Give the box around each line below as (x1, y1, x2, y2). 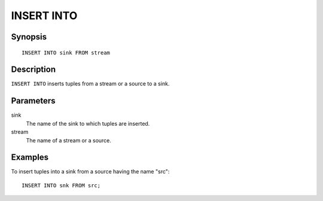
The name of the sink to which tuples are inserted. (26, 120, 150, 127)
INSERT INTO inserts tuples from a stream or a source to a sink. (11, 80, 170, 87)
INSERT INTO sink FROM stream (22, 49, 111, 56)
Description (11, 65, 56, 75)
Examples (11, 153, 49, 163)
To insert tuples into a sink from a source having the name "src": (11, 168, 170, 175)
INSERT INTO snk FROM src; (22, 182, 101, 188)
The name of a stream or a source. (26, 136, 112, 144)
